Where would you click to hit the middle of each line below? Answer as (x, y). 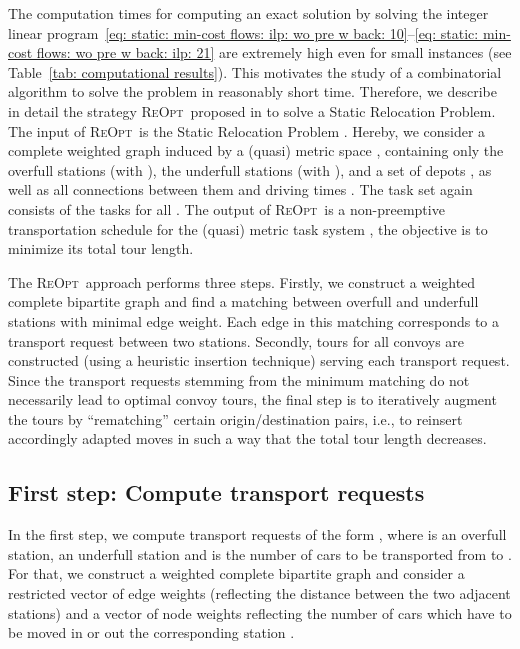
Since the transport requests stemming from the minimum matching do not (239, 379)
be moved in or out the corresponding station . (151, 632)
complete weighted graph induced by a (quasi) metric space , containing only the (256, 150)
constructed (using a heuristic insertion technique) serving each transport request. (259, 360)
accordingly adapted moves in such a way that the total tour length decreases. (247, 438)
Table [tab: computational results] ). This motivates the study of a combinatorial (255, 71)
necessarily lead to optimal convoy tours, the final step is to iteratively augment (252, 399)
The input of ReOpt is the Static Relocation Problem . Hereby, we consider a (247, 130)
